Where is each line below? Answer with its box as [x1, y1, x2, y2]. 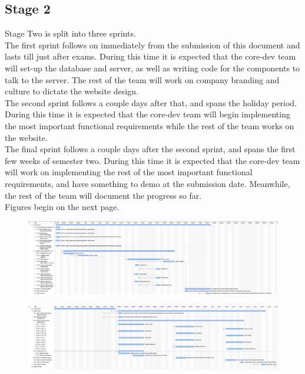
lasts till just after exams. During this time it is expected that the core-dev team [5, 50, 296, 63]
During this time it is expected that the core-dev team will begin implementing [5, 108, 290, 120]
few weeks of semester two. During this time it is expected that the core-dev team [5, 154, 300, 166]
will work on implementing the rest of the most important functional [5, 166, 253, 178]
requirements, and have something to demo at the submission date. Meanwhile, [5, 177, 290, 189]
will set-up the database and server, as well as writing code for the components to [5, 61, 300, 74]
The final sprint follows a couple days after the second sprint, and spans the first [5, 143, 296, 155]
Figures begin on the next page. [5, 201, 120, 213]
